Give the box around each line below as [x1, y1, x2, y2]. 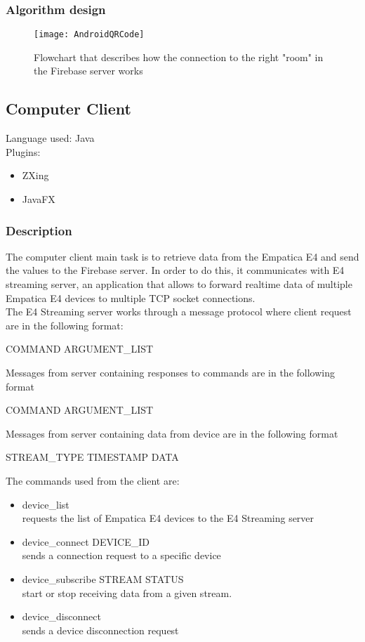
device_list [22, 497, 69, 511]
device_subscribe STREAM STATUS [22, 571, 184, 586]
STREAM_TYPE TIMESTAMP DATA [6, 450, 179, 464]
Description [6, 221, 72, 239]
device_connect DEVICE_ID [22, 534, 150, 549]
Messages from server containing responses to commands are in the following [6, 365, 335, 380]
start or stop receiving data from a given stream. [22, 585, 232, 600]
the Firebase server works [34, 63, 143, 78]
